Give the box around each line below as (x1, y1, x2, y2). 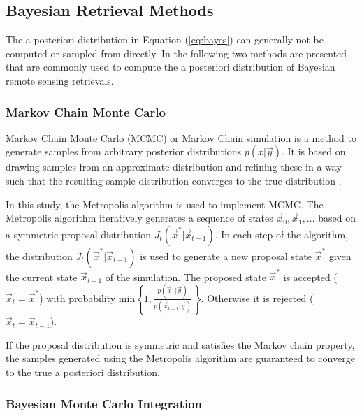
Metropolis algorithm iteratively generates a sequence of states (6, 210, 273, 225)
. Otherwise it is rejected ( (201, 290, 314, 305)
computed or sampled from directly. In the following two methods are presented (6, 45, 347, 60)
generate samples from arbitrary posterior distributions (6, 144, 242, 159)
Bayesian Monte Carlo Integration (6, 394, 203, 412)
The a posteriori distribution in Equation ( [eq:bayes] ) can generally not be (6, 32, 324, 47)
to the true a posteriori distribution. (6, 364, 160, 379)
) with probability (39, 290, 116, 305)
